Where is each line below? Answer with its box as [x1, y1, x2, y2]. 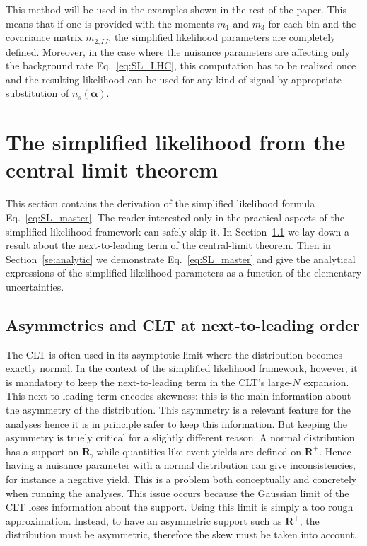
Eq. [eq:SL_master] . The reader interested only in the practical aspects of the [6, 209, 344, 224]
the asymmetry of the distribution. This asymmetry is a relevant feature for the [6, 402, 351, 417]
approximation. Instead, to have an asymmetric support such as [6, 513, 282, 528]
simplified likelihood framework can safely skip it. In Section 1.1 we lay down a [6, 223, 350, 238]
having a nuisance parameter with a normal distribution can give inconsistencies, [6, 458, 356, 472]
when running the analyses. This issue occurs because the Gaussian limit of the [6, 485, 349, 500]
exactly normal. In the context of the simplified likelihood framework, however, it [6, 361, 358, 376]
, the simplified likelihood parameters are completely [108, 30, 336, 45]
